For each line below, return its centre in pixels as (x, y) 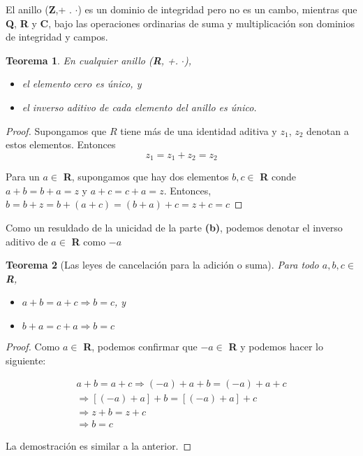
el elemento (46, 84)
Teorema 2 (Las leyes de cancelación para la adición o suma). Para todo (162, 265)
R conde (278, 177)
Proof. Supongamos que (56, 130)
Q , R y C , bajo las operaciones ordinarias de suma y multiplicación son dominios (180, 23)
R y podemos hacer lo (276, 346)
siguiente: (26, 360)
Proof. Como (33, 346)
